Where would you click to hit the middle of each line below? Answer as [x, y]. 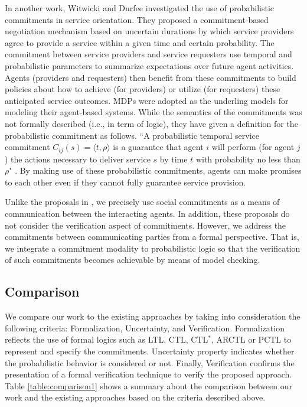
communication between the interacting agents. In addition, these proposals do [147, 213]
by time [174, 159]
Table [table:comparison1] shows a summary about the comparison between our [149, 385]
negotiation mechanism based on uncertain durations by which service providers [149, 31]
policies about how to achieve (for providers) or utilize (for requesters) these [143, 89]
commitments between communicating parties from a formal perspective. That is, [152, 237]
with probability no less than [248, 159]
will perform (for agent [253, 147]
